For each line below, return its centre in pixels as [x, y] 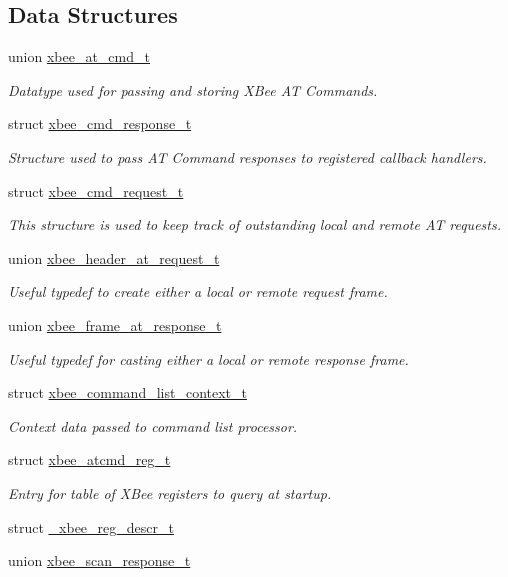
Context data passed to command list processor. [153, 425]
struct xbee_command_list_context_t [127, 392]
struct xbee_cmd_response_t [100, 123]
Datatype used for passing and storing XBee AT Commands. [193, 89]
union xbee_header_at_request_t [114, 257]
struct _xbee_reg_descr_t [91, 526]
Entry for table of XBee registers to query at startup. [170, 492]
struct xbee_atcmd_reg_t [89, 459]
